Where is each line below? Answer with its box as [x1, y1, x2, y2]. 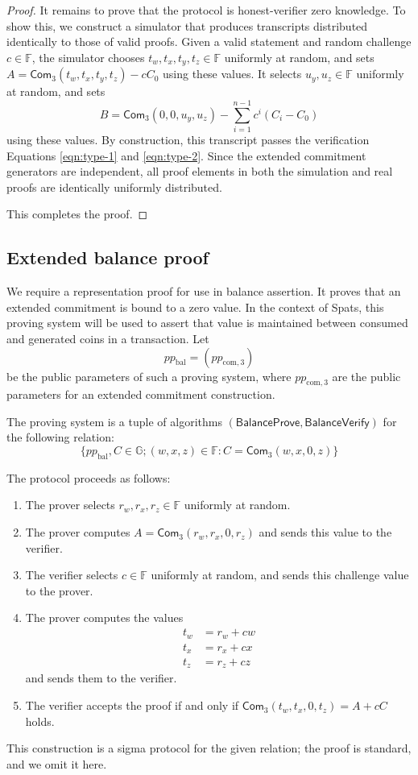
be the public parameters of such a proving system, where [6, 367, 292, 384]
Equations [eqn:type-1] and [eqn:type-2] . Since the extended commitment [6, 147, 366, 164]
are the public [332, 367, 401, 384]
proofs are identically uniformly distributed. [6, 178, 222, 195]
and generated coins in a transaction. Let [6, 329, 209, 346]
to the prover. [25, 582, 93, 599]
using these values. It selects [163, 65, 302, 82]
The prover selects [25, 496, 115, 513]
